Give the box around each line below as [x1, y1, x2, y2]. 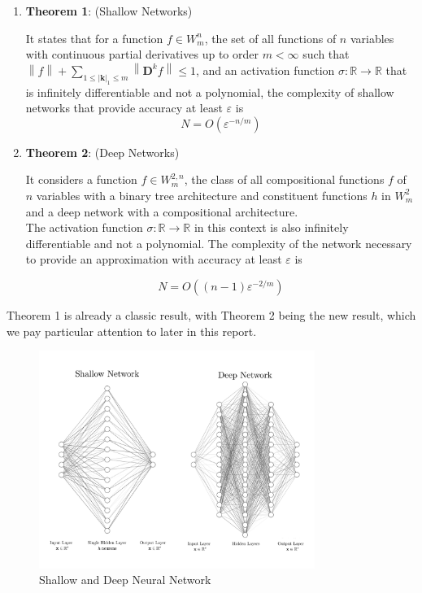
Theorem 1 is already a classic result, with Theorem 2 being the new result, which [7, 306, 416, 323]
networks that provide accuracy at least [25, 99, 223, 116]
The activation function [25, 219, 143, 236]
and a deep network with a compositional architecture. [25, 203, 298, 220]
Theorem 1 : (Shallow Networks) [25, 2, 193, 19]
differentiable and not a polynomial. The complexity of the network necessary [25, 234, 412, 251]
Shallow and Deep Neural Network [39, 571, 211, 588]
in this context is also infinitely [194, 219, 349, 236]
